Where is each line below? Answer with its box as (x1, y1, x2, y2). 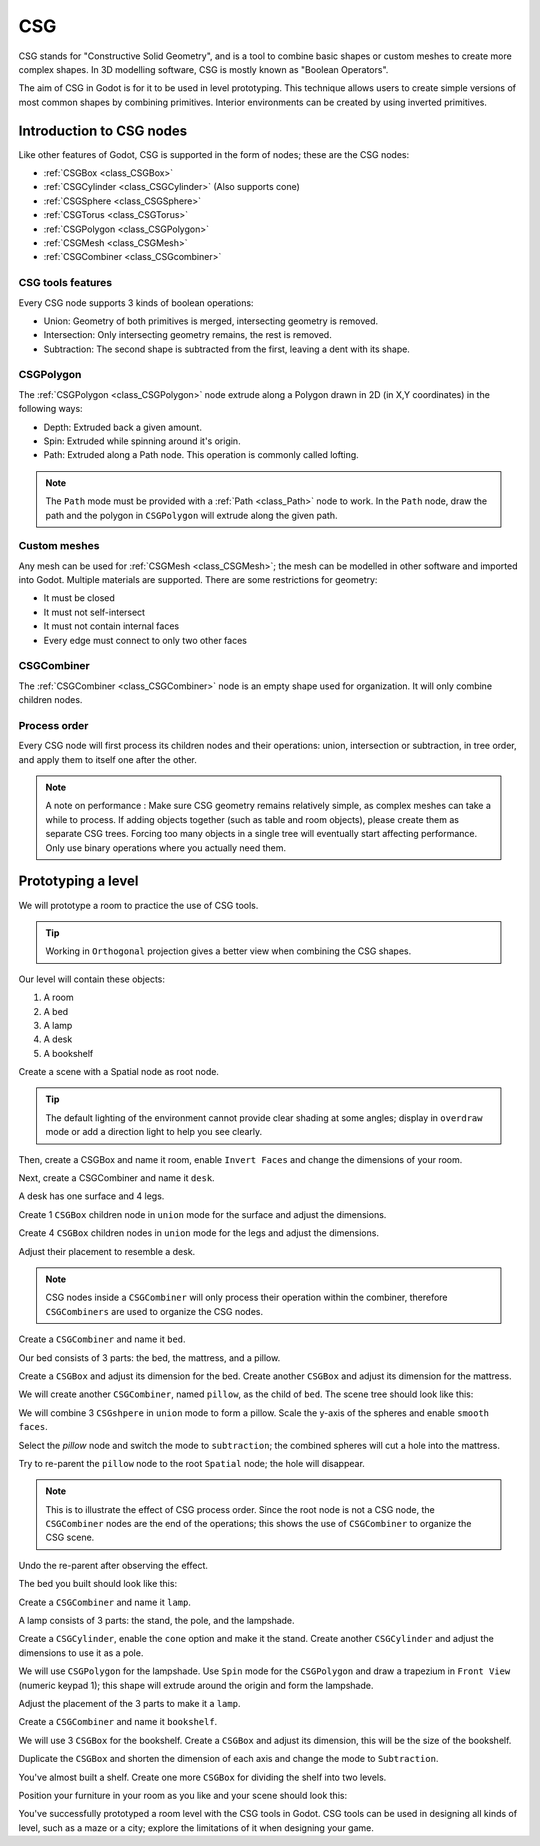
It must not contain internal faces (43, 620, 180, 632)
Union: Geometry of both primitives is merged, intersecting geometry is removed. (43, 315, 379, 327)
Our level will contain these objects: (18, 973, 165, 985)
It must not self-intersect (43, 606, 145, 618)
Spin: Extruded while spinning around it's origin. (43, 435, 241, 447)
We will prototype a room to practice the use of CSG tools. (18, 899, 259, 911)
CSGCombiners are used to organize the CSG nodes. (45, 1305, 264, 1317)
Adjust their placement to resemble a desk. (18, 1245, 196, 1257)
